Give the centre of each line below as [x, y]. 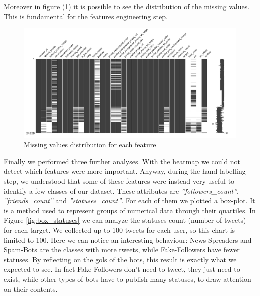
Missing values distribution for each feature [90, 145]
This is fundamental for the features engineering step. [86, 16]
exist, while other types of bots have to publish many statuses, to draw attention [128, 279]
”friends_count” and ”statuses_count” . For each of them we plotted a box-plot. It [130, 201]
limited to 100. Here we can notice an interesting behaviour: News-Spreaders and [128, 240]
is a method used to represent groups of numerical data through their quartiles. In [130, 210]
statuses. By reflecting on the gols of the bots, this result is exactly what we [120, 259]
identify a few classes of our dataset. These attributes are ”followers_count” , [121, 191]
